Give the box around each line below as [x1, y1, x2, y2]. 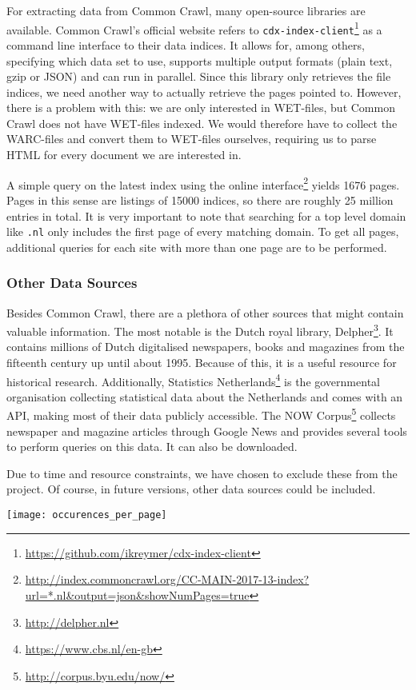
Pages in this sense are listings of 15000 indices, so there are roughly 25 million [6, 191, 394, 208]
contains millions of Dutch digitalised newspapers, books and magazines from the [6, 338, 405, 355]
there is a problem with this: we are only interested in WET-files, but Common [6, 99, 395, 116]
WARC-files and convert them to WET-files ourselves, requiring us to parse [6, 130, 377, 147]
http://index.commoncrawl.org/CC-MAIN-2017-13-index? [25, 571, 310, 588]
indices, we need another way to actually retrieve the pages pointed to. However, [6, 83, 402, 100]
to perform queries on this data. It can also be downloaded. [6, 438, 298, 455]
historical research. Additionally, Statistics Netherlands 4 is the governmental [6, 370, 380, 389]
